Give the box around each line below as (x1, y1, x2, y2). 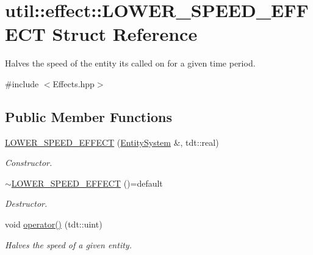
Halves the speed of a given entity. (5, 238, 132, 251)
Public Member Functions (5, 107, 172, 126)
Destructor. (5, 197, 48, 210)
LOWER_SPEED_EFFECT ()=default (11, 176, 163, 189)
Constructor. (5, 156, 52, 169)
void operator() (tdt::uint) (5, 218, 103, 231)
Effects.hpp (52, 77, 95, 90)
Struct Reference (52, 21, 198, 46)
